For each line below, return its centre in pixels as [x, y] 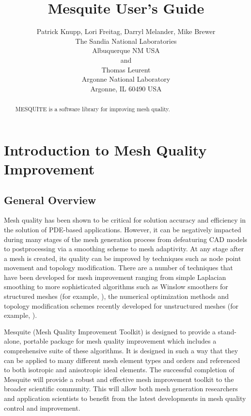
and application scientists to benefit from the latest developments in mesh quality [125, 398]
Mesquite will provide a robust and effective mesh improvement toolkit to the [119, 379]
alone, [13, 341]
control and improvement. [42, 407]
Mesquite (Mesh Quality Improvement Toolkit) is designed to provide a [110, 331]
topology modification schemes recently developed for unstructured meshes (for [121, 305]
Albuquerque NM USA [126, 50]
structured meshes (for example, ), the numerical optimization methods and [117, 296]
